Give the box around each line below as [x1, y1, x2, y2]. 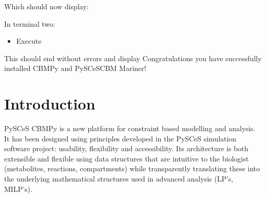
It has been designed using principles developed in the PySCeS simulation [4, 133, 237, 143]
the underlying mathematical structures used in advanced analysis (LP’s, [4, 173, 234, 184]
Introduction [4, 93, 96, 114]
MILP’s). [4, 183, 32, 194]
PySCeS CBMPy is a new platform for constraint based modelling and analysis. [4, 123, 256, 134]
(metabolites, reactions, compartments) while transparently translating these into [4, 163, 260, 174]
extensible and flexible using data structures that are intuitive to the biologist [4, 153, 249, 164]
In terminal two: [4, 18, 55, 29]
